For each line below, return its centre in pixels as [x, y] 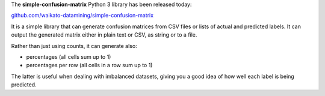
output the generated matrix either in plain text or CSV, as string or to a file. [104, 35]
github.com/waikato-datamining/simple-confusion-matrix [82, 16]
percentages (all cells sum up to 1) [69, 56]
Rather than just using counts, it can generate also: [74, 46]
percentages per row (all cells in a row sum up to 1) [89, 65]
